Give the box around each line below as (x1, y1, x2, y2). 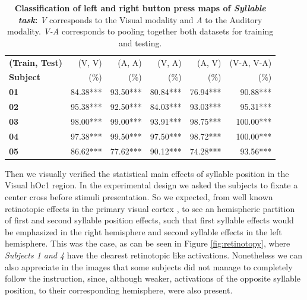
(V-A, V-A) (229, 56, 272, 68)
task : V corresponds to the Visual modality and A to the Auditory (18, 13, 262, 26)
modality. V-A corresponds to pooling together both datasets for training (7, 25, 274, 37)
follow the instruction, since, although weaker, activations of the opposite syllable (5, 272, 300, 285)
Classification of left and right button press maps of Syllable (14, 2, 266, 14)
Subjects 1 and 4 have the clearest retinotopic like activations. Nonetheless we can (5, 248, 303, 261)
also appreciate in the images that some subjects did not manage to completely (5, 260, 293, 273)
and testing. (118, 36, 162, 49)
